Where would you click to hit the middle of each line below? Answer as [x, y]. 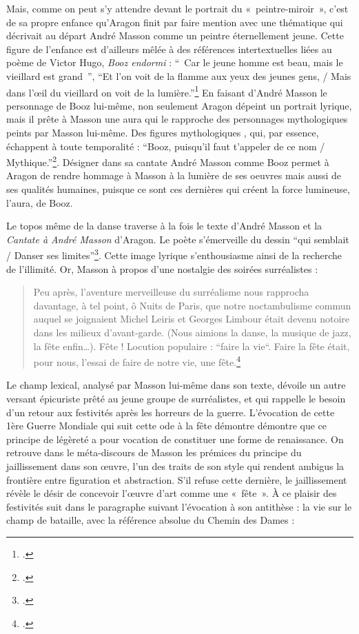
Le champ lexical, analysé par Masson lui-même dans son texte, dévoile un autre [176, 385]
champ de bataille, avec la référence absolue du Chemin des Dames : [151, 520]
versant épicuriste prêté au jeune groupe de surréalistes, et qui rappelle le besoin [176, 399]
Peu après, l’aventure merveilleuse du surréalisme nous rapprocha [171, 292]
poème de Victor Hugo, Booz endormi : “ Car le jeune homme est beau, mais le [175, 62]
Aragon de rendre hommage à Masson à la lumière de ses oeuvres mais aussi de [174, 175]
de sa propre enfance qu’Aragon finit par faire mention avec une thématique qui [175, 22]
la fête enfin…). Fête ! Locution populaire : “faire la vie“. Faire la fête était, [192, 346]
